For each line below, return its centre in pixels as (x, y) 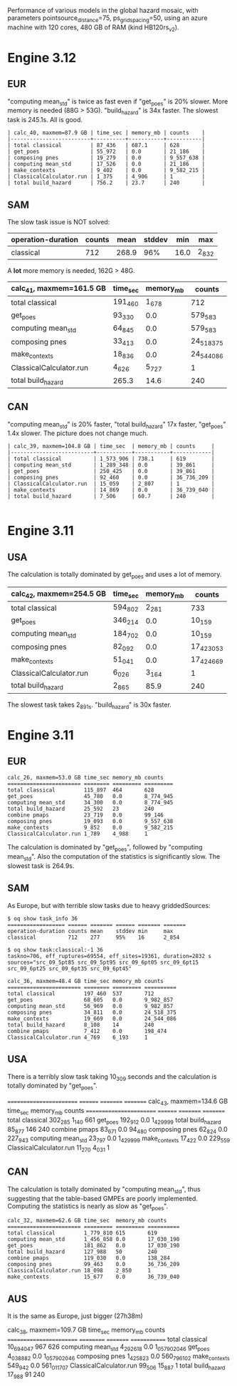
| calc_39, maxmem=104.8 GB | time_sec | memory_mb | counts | (111, 447)
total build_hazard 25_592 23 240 (81, 809)
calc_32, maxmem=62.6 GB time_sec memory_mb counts (87, 1221)
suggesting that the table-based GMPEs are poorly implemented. (102, 1198)
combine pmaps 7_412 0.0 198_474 (87, 1031)
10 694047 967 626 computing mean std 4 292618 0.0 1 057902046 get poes (109, 1347)
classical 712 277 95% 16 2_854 (94, 937)
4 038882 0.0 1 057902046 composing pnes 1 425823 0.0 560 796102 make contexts (118, 1357)
